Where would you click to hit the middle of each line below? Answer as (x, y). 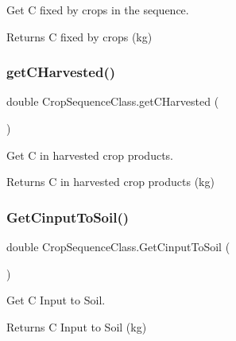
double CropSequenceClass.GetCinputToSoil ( (118, 246)
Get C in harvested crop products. (90, 155)
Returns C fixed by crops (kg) (79, 36)
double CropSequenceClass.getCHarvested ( (113, 101)
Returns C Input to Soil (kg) (77, 326)
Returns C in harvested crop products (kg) (110, 182)
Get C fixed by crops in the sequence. (98, 10)
